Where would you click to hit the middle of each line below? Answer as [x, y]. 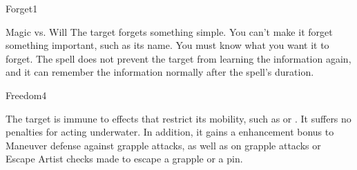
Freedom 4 [26, 95]
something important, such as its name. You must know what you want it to [167, 45]
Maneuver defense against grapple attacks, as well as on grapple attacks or [163, 145]
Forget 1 [22, 8]
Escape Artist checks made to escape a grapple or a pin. [124, 159]
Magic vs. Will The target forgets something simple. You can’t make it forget [169, 31]
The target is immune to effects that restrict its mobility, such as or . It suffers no [178, 118]
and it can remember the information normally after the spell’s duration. [160, 72]
